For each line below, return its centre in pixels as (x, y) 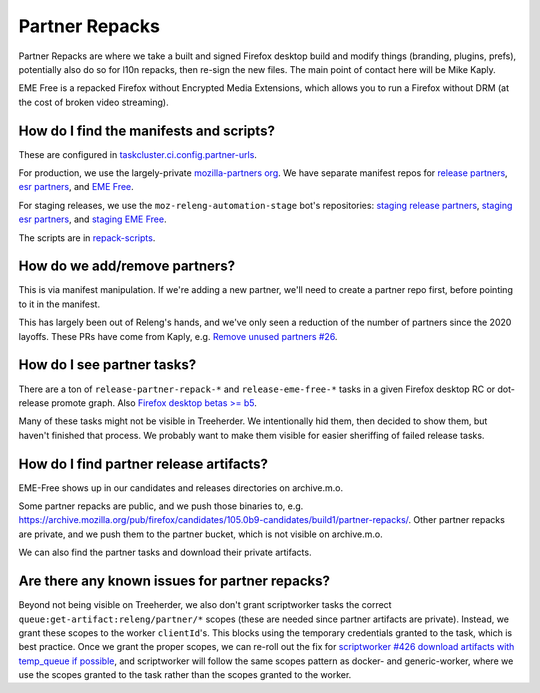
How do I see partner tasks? (107, 365)
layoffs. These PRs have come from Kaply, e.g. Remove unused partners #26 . (178, 336)
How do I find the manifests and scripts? (146, 130)
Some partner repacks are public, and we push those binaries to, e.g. (161, 506)
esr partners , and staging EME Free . (92, 219)
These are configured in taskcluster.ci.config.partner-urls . (137, 154)
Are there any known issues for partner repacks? (174, 581)
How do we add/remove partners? (126, 266)
